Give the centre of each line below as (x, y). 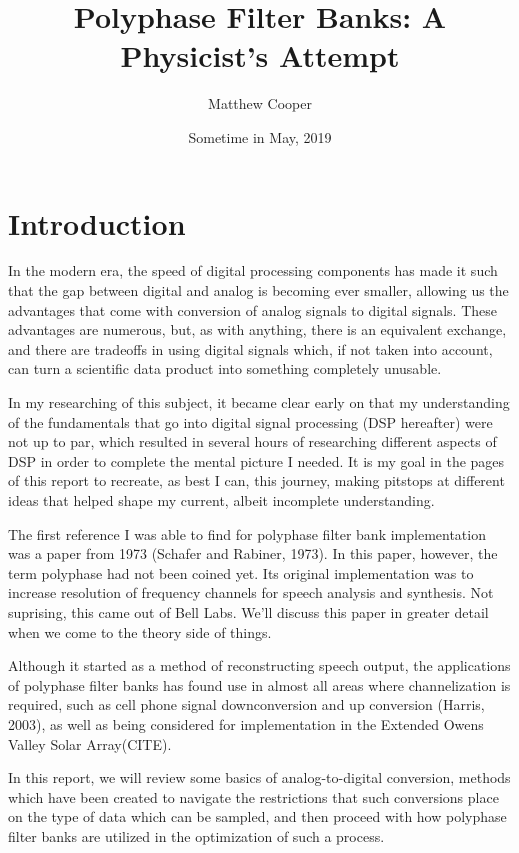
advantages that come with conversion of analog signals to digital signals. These (252, 309)
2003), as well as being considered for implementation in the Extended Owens (246, 723)
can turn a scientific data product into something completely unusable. (225, 368)
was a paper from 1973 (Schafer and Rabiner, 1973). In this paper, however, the (253, 553)
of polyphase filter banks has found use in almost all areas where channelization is (259, 684)
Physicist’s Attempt (260, 55)
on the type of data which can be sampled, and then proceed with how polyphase (257, 816)
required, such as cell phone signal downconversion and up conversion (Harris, (246, 704)
